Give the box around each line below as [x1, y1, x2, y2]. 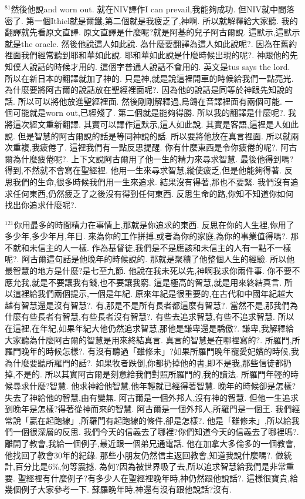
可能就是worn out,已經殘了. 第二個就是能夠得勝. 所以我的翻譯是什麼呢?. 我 [12, 106, 297, 119]
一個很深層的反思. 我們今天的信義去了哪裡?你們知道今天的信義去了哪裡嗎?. [12, 426, 299, 438]
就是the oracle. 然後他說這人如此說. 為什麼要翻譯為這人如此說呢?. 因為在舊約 [5, 37, 297, 49]
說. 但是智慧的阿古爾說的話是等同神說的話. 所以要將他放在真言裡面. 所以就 [5, 129, 291, 142]
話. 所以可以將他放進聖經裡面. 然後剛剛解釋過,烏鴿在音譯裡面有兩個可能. [5, 95, 282, 107]
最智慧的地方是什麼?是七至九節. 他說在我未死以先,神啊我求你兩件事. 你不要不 [5, 264, 300, 277]
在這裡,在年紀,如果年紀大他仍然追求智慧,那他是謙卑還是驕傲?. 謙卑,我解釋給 [5, 322, 294, 334]
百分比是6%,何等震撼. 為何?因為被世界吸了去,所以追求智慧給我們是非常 [15, 460, 286, 473]
